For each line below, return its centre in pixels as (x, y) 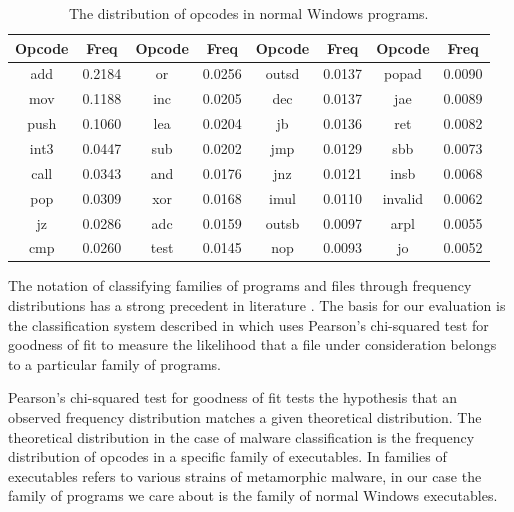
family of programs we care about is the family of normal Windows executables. (253, 495)
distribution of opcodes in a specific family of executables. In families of (227, 456)
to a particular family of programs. (114, 363)
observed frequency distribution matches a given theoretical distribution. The (245, 417)
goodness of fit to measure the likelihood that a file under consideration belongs (252, 344)
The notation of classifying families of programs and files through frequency (240, 285)
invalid (403, 197)
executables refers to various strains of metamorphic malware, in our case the (245, 475)
